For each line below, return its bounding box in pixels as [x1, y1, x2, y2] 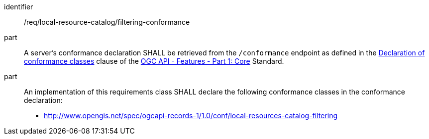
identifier [4, 2, 33, 11]
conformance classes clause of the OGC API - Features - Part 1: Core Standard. [24, 57, 284, 65]
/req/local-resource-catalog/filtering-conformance [24, 18, 190, 26]
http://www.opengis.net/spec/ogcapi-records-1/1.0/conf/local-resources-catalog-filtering [44, 111, 338, 120]
